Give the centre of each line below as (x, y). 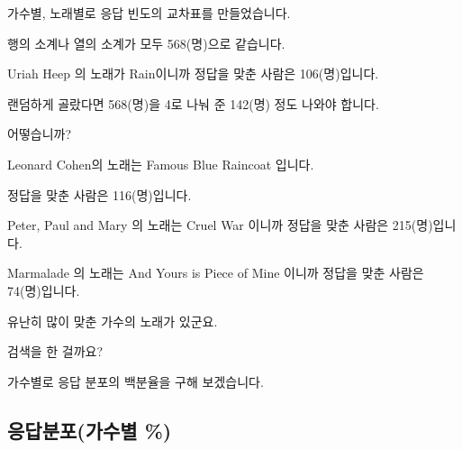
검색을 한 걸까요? (55, 351)
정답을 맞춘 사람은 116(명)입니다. (100, 194)
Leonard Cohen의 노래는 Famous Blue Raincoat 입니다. (161, 164)
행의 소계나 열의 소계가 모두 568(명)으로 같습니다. (146, 43)
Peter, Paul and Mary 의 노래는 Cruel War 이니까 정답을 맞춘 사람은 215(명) (220, 225)
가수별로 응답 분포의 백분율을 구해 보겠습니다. (136, 381)
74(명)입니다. (44, 290)
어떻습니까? (40, 134)
